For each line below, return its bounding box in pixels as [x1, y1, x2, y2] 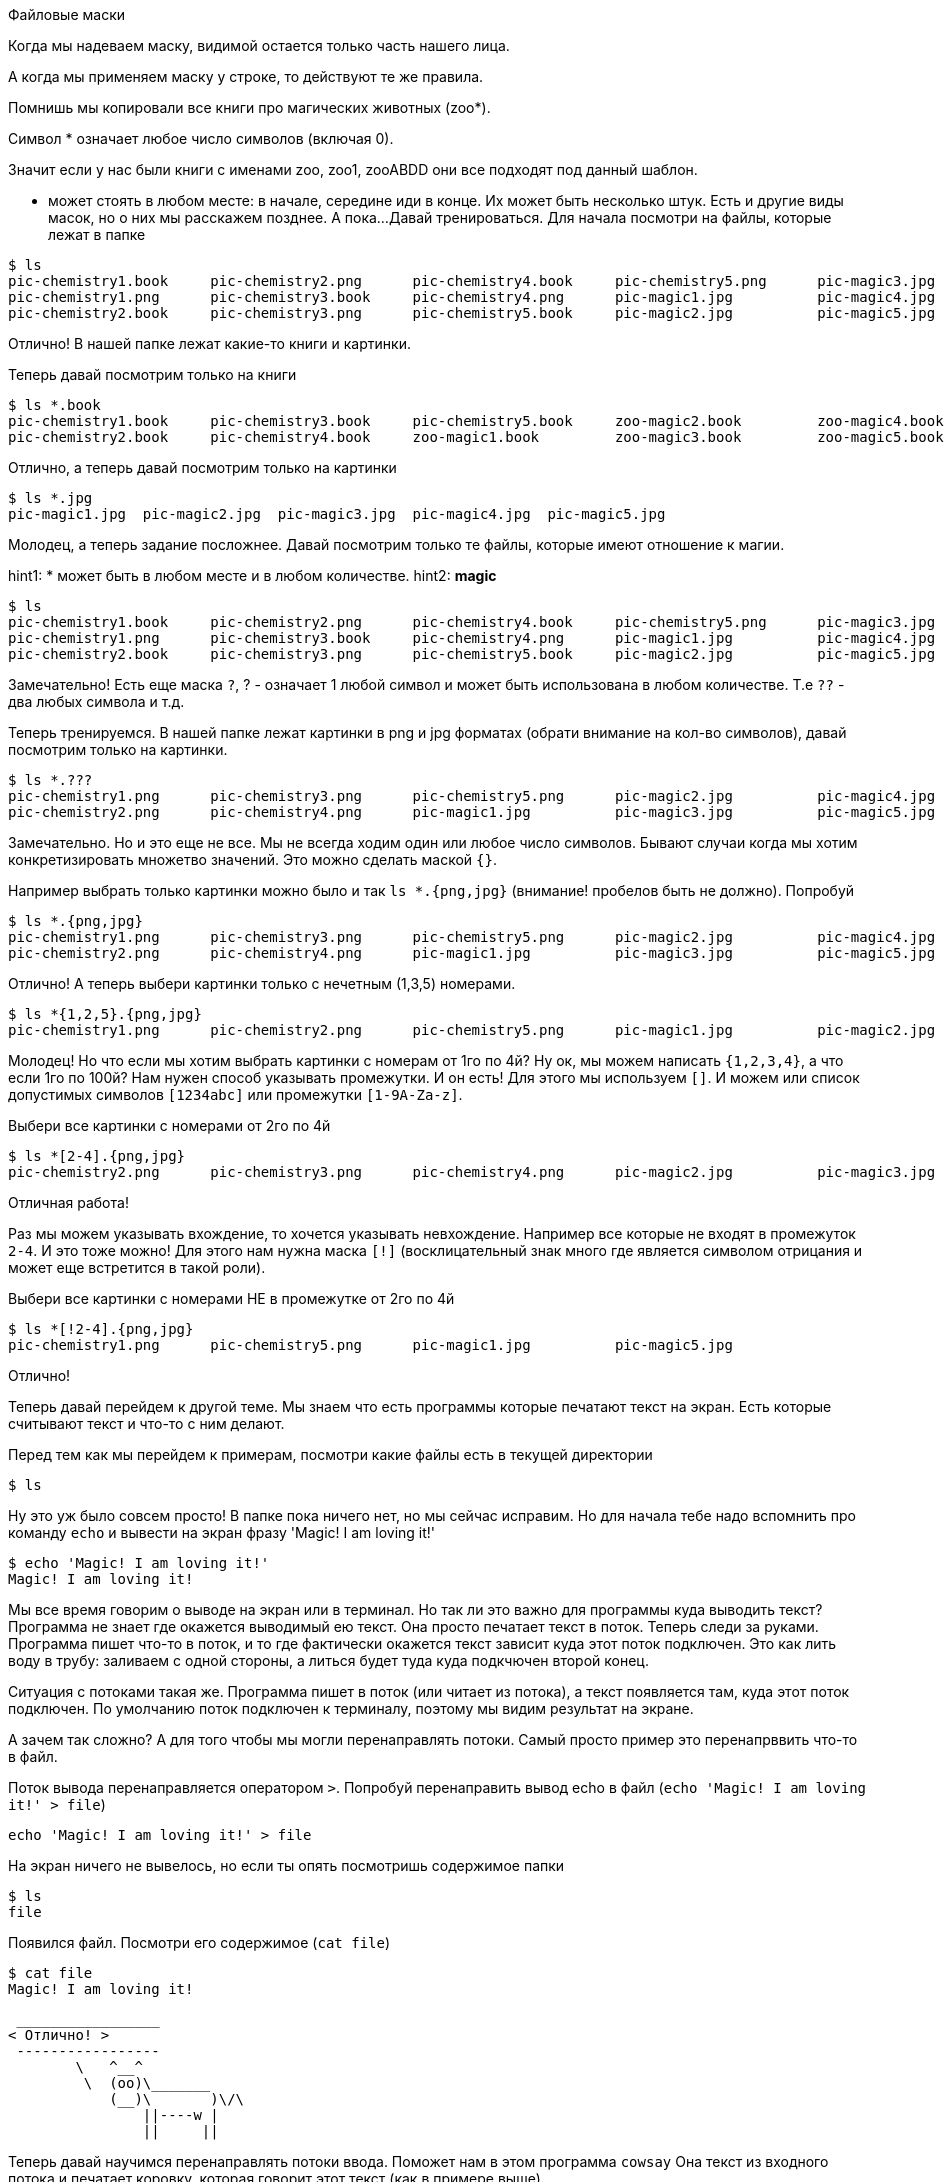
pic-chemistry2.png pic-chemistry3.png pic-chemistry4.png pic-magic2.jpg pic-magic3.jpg [8, 1164, 936, 1180]
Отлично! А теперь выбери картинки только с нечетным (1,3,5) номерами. [8, 975, 516, 992]
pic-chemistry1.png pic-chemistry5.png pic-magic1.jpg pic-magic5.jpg [8, 1337, 733, 1353]
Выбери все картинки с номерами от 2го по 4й [8, 1117, 331, 1134]
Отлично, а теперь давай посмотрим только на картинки [8, 459, 397, 476]
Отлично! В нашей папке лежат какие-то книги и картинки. [8, 335, 411, 352]
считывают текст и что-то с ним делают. [8, 1415, 285, 1432]
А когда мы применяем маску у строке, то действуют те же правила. [8, 68, 484, 85]
